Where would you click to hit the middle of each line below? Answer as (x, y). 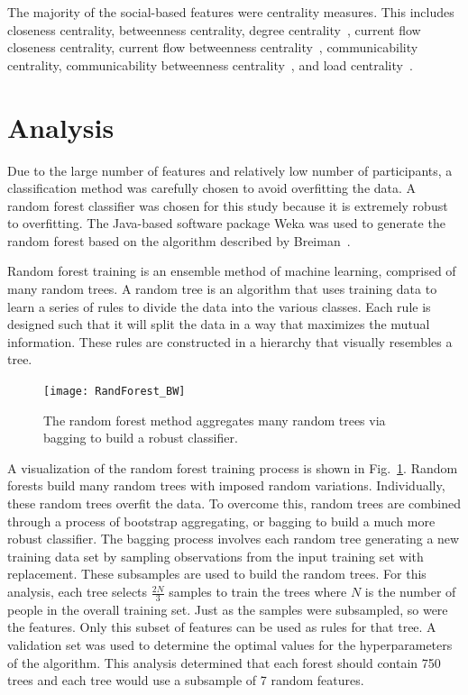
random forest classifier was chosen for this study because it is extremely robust (228, 205)
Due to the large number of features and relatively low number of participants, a (230, 170)
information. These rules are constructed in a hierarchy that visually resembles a (230, 341)
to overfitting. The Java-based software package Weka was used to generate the (226, 223)
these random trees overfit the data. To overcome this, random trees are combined (234, 503)
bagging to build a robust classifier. (141, 438)
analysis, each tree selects (78, 592)
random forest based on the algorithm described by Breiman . (179, 240)
